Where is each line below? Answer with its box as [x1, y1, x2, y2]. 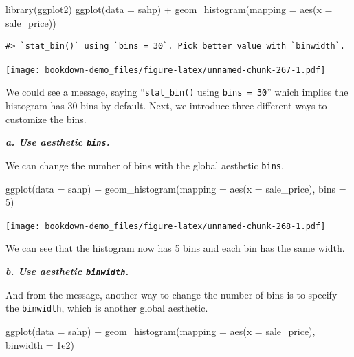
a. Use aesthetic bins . [5, 135, 110, 149]
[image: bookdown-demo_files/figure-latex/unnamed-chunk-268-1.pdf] [5, 221, 326, 231]
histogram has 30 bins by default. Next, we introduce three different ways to [5, 98, 327, 113]
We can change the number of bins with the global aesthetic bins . [5, 158, 284, 172]
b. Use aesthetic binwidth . [5, 264, 129, 279]
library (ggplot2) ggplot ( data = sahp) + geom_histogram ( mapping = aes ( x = [5, 2, 333, 16]
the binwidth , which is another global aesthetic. [5, 301, 208, 315]
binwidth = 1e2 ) [5, 337, 74, 351]
